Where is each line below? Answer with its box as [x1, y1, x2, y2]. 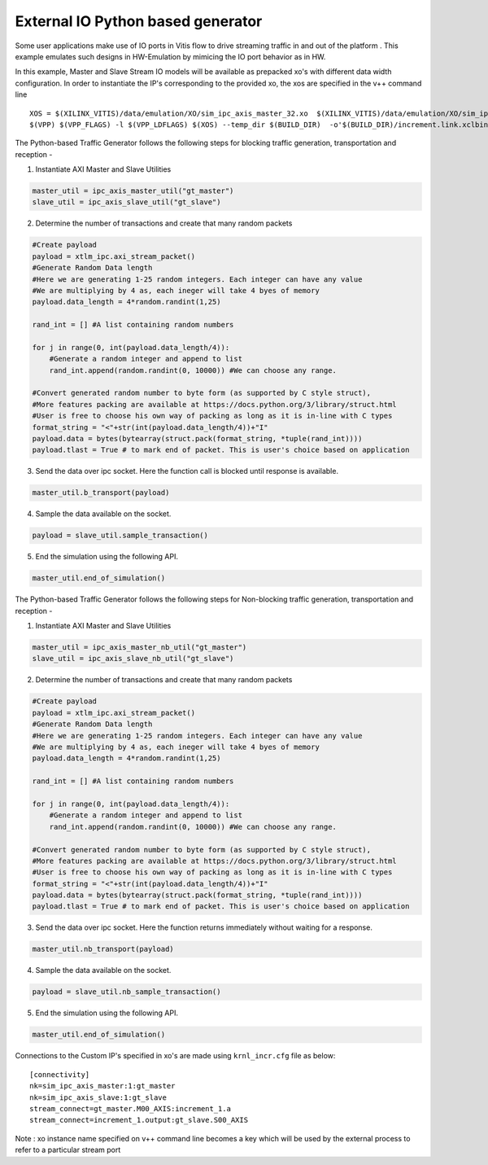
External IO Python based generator [15, 12, 263, 30]
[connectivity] [29, 1070, 90, 1079]
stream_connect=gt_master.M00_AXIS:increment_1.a [29, 1104, 232, 1113]
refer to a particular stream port [15, 1145, 121, 1155]
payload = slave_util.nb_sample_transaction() [32, 988, 221, 996]
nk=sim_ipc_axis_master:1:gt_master [29, 1081, 176, 1091]
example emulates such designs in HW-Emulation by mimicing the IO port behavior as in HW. [15, 51, 326, 61]
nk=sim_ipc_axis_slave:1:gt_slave [29, 1093, 167, 1102]
